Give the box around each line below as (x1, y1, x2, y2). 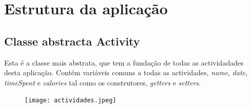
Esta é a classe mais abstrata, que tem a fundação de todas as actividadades (4, 57, 244, 68)
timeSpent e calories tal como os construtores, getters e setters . (4, 77, 201, 88)
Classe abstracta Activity (4, 33, 140, 49)
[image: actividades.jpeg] (25, 97, 116, 104)
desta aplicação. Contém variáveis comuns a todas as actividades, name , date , (4, 67, 247, 78)
